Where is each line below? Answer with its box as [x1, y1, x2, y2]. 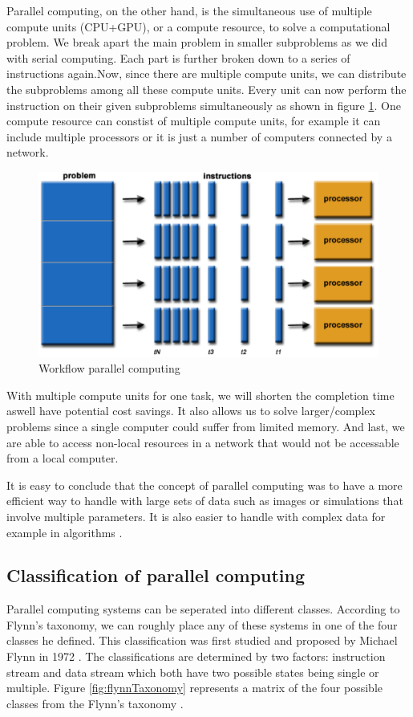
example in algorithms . [6, 523, 123, 540]
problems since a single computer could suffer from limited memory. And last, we [6, 418, 405, 434]
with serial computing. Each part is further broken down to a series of [6, 49, 350, 66]
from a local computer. [6, 450, 119, 466]
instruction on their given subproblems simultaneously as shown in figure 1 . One [6, 96, 401, 113]
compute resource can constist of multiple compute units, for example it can [6, 112, 381, 129]
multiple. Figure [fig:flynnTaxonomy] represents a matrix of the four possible [6, 679, 383, 696]
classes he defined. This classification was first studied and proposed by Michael [6, 632, 398, 649]
